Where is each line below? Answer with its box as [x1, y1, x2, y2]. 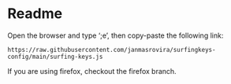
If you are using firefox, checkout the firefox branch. [7, 66, 177, 75]
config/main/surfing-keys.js [7, 53, 103, 60]
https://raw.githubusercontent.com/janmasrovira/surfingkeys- [7, 46, 216, 53]
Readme [7, 5, 63, 23]
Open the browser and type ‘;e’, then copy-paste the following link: [7, 31, 224, 40]
